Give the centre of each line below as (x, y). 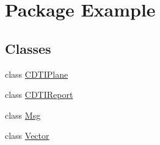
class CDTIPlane (37, 74)
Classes (28, 48)
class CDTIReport (39, 95)
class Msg (23, 115)
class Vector (27, 136)
